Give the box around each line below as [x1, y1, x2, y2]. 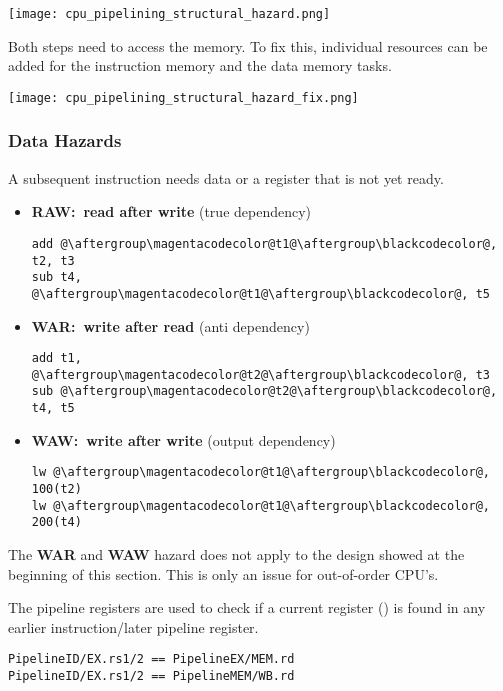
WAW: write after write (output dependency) [31, 429, 336, 450]
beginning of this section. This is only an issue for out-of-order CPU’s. [8, 563, 439, 584]
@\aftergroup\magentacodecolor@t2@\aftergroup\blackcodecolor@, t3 [31, 367, 490, 382]
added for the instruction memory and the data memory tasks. [8, 55, 392, 76]
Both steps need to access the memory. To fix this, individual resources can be [8, 35, 488, 56]
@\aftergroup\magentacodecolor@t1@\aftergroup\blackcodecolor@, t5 [31, 286, 490, 301]
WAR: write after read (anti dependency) [31, 315, 310, 336]
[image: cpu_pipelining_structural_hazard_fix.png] [8, 90, 359, 105]
